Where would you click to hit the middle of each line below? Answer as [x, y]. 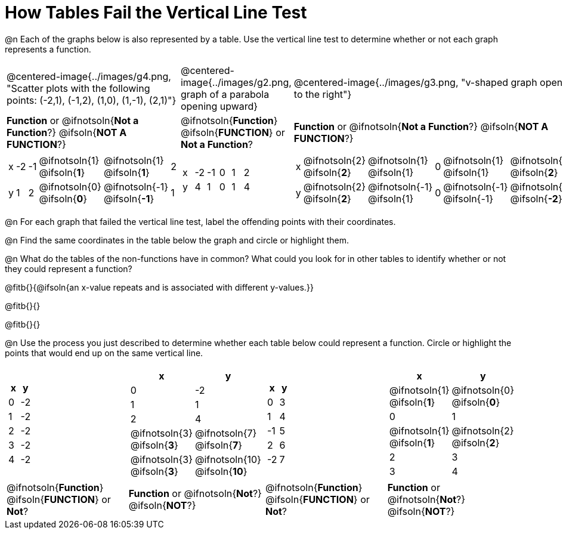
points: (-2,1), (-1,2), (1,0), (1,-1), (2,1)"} [92, 100]
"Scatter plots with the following [78, 88]
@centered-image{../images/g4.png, [89, 76]
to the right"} [323, 94]
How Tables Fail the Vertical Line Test [156, 13]
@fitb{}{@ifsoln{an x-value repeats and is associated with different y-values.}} [159, 287]
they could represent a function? [69, 268]
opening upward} [219, 106]
